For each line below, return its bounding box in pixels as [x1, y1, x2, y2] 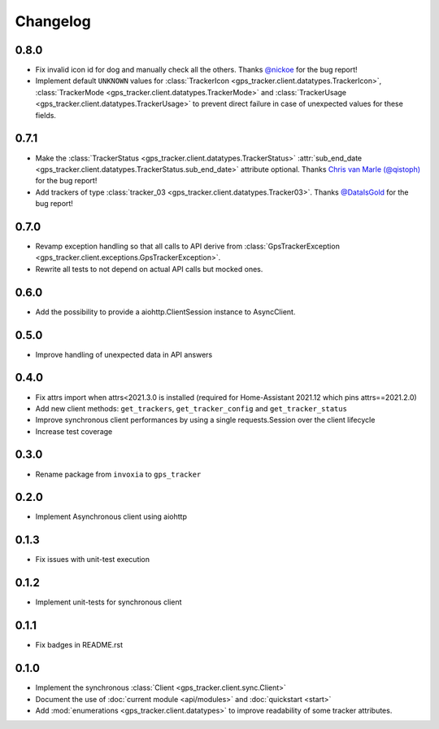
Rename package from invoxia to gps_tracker [35, 469, 202, 479]
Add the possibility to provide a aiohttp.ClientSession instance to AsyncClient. [35, 306, 296, 317]
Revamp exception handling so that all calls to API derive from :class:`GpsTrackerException [35, 241, 341, 251]
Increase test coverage [35, 426, 113, 436]
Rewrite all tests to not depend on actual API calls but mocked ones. [35, 264, 263, 274]
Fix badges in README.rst [35, 640, 124, 650]
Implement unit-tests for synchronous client [35, 597, 182, 607]
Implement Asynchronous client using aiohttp [35, 512, 187, 521]
